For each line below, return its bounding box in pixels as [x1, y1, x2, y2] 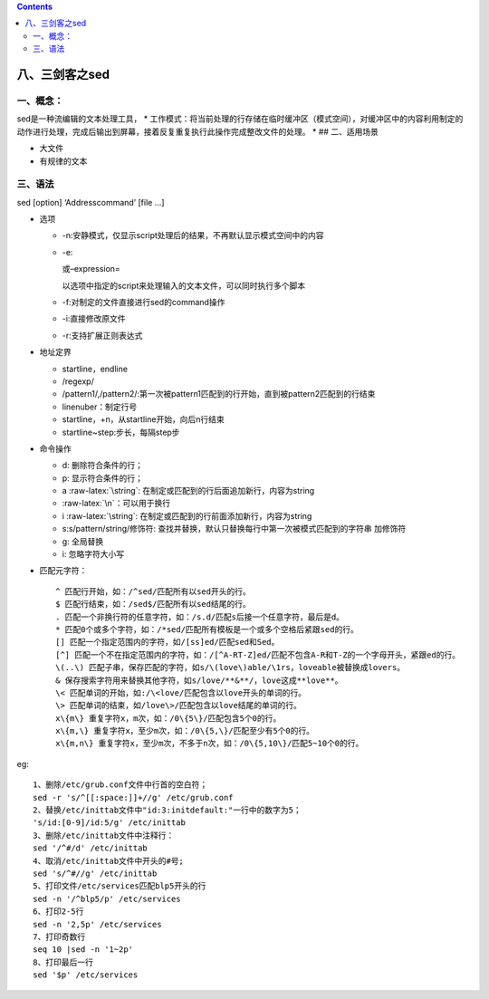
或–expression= [62, 264, 121, 274]
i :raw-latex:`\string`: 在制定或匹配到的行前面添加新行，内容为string [62, 510, 312, 521]
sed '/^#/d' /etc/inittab [33, 843, 149, 853]
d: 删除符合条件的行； [62, 460, 144, 471]
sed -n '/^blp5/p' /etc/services [33, 893, 181, 904]
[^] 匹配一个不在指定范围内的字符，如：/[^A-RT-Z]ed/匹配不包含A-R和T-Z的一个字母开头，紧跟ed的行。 [55, 649, 461, 660]
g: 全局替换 [62, 535, 104, 547]
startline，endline [62, 363, 129, 374]
